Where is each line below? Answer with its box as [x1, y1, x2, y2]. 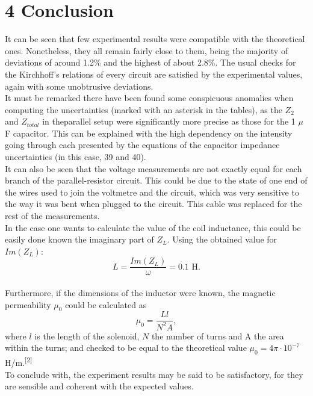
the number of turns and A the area [151, 329, 284, 342]
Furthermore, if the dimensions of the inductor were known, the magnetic [5, 286, 276, 299]
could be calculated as [65, 298, 147, 311]
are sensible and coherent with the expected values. [5, 380, 194, 392]
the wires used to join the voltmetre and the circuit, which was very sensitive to [5, 185, 299, 198]
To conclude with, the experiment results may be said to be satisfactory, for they [5, 368, 303, 380]
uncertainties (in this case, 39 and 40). [5, 150, 146, 163]
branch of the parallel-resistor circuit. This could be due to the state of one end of [5, 174, 308, 187]
